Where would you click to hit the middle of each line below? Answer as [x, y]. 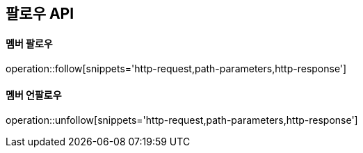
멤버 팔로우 [29, 43]
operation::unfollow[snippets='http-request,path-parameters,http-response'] [182, 120]
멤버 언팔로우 [34, 95]
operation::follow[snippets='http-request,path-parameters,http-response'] [176, 69]
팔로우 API [40, 14]
